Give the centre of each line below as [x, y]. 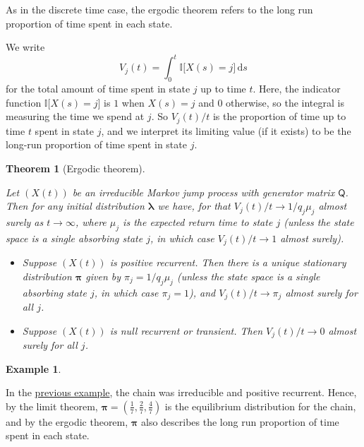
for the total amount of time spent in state [98, 89]
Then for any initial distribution [75, 206]
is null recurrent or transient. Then [186, 330]
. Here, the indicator [297, 89]
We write [25, 47]
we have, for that [194, 206]
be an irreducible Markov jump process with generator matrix [204, 192]
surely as [25, 221]
